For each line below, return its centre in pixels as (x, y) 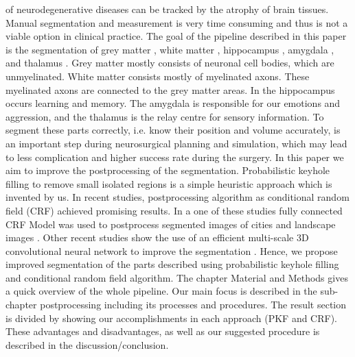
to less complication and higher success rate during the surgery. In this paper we (175, 157)
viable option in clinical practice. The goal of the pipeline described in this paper (176, 36)
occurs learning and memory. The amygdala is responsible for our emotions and (173, 103)
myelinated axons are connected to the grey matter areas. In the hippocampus (170, 89)
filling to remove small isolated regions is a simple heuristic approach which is (169, 183)
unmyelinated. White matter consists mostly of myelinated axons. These (158, 76)
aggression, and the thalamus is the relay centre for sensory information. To (165, 116)
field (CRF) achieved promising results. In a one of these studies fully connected (174, 210)
